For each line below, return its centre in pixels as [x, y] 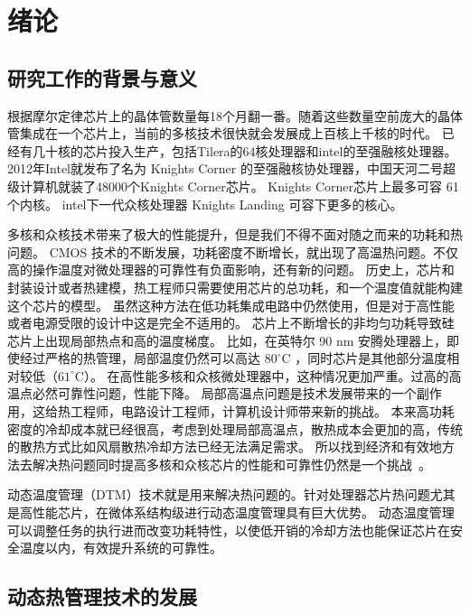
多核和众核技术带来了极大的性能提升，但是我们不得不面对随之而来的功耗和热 [235, 234]
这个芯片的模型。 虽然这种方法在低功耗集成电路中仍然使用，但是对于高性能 [231, 305]
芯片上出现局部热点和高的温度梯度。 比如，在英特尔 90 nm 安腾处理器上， [227, 340]
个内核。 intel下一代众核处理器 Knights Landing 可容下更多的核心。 [205, 204]
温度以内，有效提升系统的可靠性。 [121, 548]
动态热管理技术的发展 [102, 596]
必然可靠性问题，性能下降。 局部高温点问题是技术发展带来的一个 [224, 393]
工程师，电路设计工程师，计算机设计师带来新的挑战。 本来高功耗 [262, 411]
